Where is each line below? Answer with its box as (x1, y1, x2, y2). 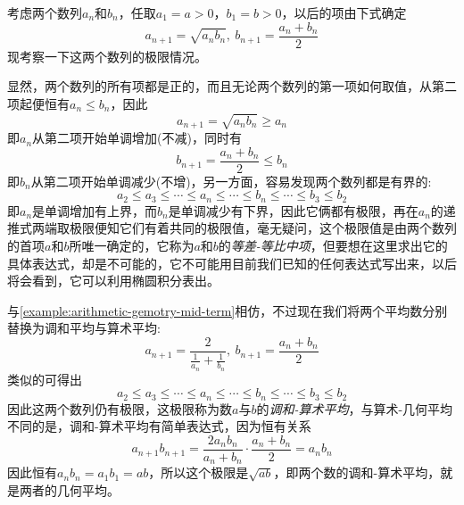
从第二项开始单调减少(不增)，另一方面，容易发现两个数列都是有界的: (30, 171, 432, 190)
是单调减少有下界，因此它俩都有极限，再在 (168, 201, 418, 219)
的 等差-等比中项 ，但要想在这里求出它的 (218, 236, 448, 254)
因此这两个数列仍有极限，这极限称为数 (7, 399, 232, 418)
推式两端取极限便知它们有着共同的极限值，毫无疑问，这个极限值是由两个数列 (7, 219, 457, 237)
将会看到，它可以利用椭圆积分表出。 (7, 271, 220, 290)
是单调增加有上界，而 (32, 201, 158, 219)
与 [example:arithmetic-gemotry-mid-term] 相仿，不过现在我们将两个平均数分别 (7, 301, 448, 319)
